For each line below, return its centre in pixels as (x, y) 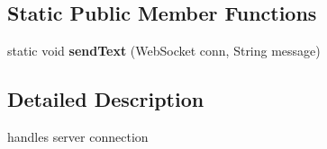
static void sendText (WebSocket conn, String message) (164, 51)
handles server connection (78, 136)
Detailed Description (106, 99)
